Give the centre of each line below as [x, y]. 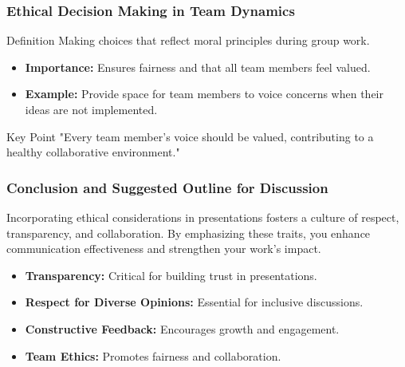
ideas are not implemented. [91, 109]
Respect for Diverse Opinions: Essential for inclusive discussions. [194, 302]
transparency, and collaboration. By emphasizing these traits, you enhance [189, 233]
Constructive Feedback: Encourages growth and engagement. [182, 328]
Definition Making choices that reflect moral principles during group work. [188, 40]
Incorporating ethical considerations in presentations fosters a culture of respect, [203, 217]
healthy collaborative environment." [93, 152]
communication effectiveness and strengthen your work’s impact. [164, 249]
